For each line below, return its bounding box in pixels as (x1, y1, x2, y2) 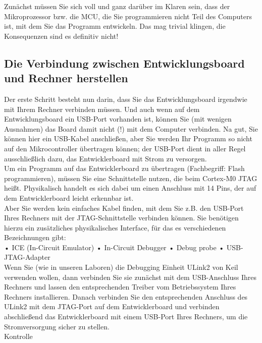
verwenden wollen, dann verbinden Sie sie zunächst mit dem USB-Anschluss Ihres (4, 271, 257, 282)
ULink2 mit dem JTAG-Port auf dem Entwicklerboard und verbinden (4, 301, 220, 312)
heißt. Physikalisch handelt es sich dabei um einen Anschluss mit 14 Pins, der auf (4, 183, 256, 193)
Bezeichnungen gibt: (4, 232, 66, 243)
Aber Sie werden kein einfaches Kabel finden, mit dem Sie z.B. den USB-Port (4, 202, 244, 213)
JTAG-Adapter (4, 252, 50, 262)
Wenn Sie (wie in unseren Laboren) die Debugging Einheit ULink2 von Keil (4, 262, 238, 272)
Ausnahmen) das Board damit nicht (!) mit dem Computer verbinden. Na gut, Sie (4, 123, 258, 134)
